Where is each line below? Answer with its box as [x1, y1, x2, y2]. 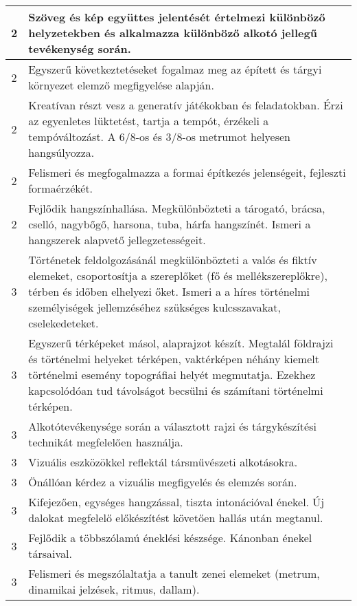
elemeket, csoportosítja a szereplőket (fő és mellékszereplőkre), [28, 268, 327, 283]
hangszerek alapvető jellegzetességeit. [28, 232, 206, 248]
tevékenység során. [28, 41, 131, 56]
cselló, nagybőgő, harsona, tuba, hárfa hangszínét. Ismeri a [28, 216, 311, 232]
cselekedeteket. [28, 315, 99, 331]
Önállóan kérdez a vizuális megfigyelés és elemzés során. [28, 474, 297, 490]
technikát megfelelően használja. [28, 434, 183, 450]
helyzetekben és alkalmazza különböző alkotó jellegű [28, 25, 317, 41]
